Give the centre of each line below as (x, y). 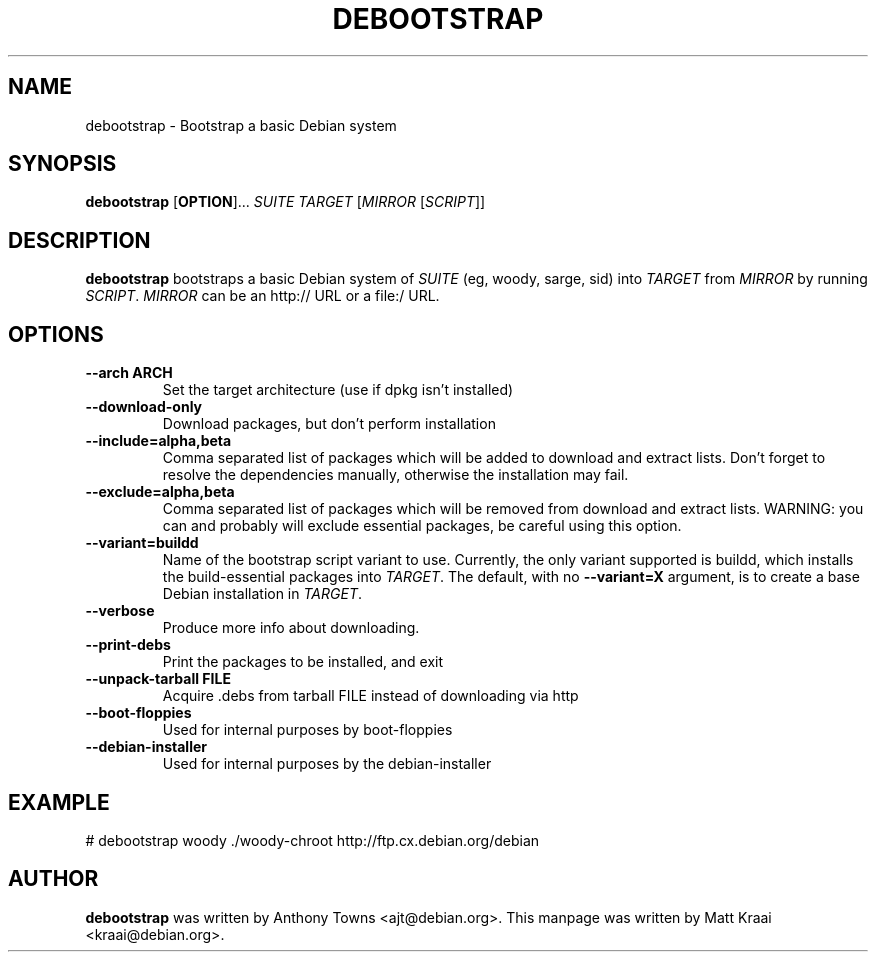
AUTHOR (53, 879)
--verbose (120, 611)
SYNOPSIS (62, 164)
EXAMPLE (59, 802)
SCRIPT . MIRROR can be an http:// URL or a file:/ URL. (262, 296)
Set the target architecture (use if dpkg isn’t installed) (338, 390)
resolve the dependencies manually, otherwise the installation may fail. (395, 475)
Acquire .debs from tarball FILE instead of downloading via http (370, 696)
